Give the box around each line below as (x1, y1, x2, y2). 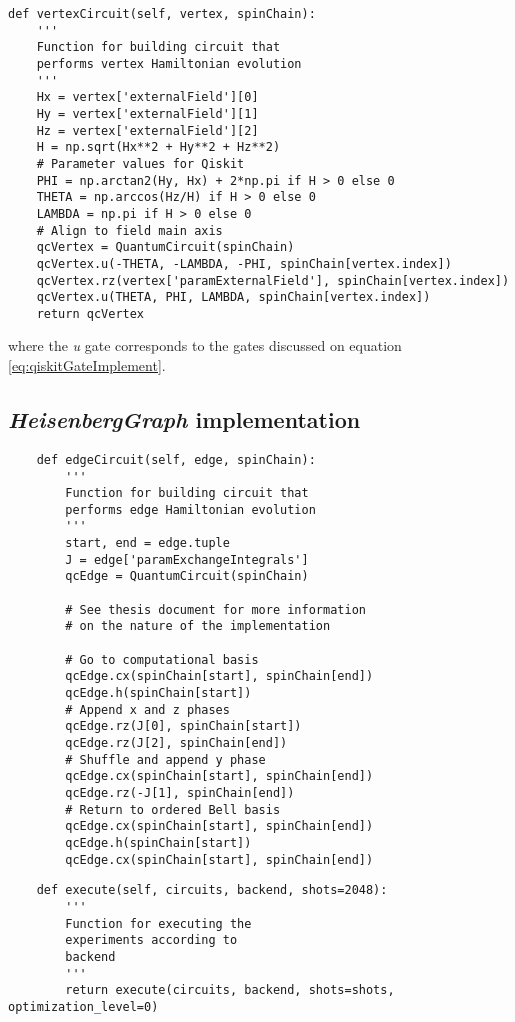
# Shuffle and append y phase (65, 752, 266, 767)
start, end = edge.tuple (65, 536, 230, 551)
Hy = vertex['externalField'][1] (36, 106, 259, 121)
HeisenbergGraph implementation (8, 404, 361, 435)
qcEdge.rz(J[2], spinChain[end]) (65, 736, 288, 751)
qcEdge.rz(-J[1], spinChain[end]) (65, 785, 295, 800)
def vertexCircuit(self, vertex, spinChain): (8, 7, 316, 21)
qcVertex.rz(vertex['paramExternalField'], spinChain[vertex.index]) (36, 273, 510, 288)
